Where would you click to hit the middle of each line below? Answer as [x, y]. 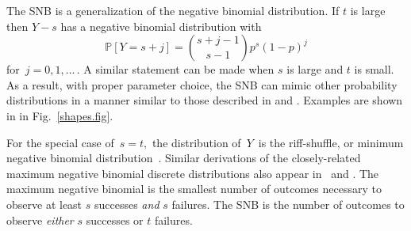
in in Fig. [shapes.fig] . [60, 115]
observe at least [44, 204]
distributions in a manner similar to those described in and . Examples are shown [205, 100]
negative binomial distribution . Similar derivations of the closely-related [184, 158]
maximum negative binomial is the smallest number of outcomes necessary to [194, 189]
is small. [374, 69]
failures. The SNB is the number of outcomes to [288, 204]
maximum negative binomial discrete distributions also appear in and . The [193, 173]
